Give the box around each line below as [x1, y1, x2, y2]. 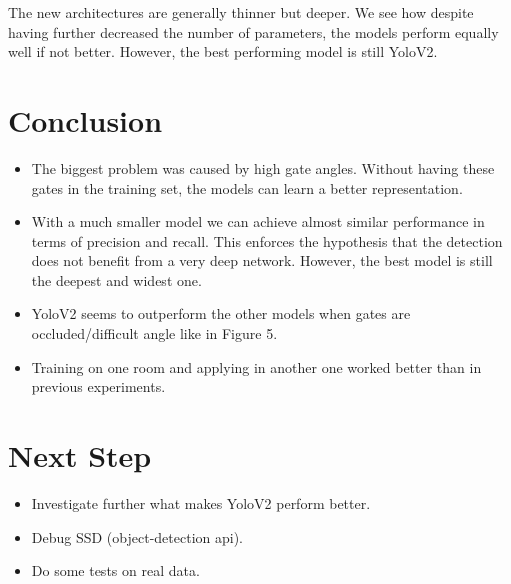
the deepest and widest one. [31, 269, 202, 290]
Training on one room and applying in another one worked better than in [31, 356, 482, 377]
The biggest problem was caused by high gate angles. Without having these [31, 157, 495, 178]
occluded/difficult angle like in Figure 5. [31, 323, 278, 344]
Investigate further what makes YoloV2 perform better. [31, 492, 371, 513]
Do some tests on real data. [31, 560, 200, 581]
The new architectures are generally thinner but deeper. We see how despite [8, 2, 474, 22]
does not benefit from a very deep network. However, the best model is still [31, 250, 493, 271]
